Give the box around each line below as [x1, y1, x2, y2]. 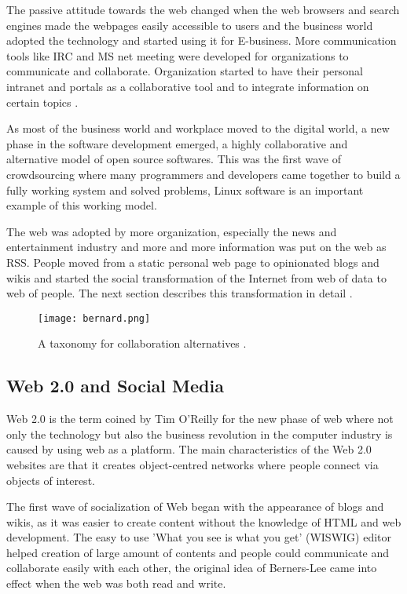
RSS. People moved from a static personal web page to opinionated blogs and [6, 253, 379, 270]
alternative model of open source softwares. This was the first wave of [6, 151, 342, 167]
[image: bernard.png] [38, 312, 151, 324]
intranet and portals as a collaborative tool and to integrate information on [6, 78, 369, 94]
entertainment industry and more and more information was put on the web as [6, 239, 387, 255]
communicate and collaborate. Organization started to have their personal [6, 63, 363, 79]
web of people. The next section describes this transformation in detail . [6, 285, 353, 301]
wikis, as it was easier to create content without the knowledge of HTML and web [6, 513, 401, 530]
